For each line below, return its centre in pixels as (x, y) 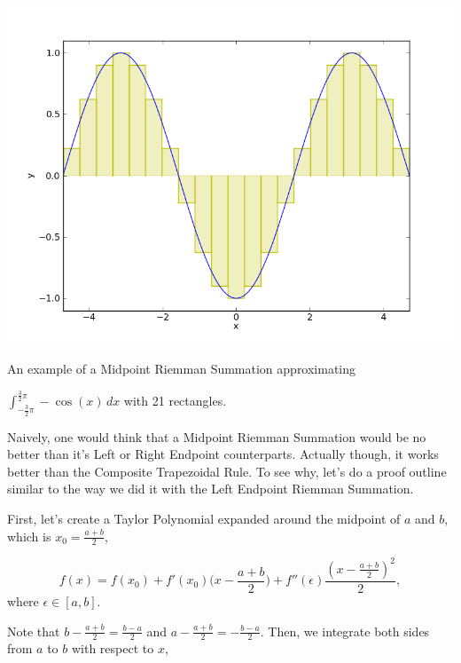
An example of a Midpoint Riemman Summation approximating (182, 369)
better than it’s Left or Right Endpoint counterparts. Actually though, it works (223, 454)
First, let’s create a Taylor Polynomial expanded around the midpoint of (204, 518)
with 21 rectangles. (175, 401)
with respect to (113, 648)
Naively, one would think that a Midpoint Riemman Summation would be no (217, 436)
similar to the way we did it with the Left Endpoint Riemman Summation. (211, 489)
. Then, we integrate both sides (345, 631)
